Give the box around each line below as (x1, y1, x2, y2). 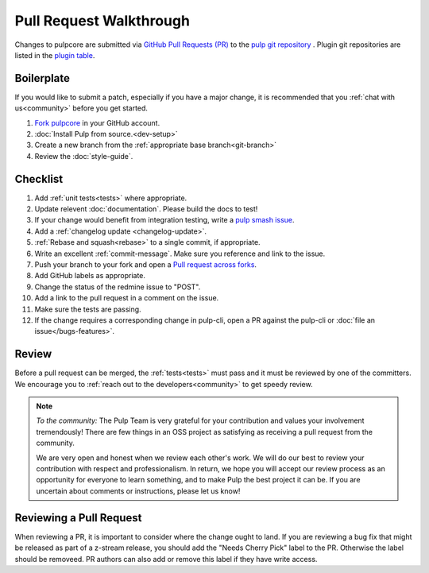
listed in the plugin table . (14, 50, 95, 60)
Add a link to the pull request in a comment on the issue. (34, 293, 219, 303)
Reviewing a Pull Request (14, 511, 142, 525)
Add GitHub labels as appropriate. (34, 271, 146, 281)
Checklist (14, 172, 64, 186)
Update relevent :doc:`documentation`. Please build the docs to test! (34, 204, 258, 214)
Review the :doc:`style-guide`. (34, 151, 133, 161)
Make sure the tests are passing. (34, 304, 142, 314)
